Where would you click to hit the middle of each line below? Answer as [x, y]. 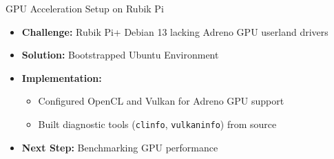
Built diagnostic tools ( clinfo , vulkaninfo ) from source [157, 124]
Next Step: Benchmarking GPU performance [120, 147]
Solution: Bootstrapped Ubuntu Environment [120, 55]
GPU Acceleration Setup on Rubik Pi [85, 8]
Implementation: [62, 77]
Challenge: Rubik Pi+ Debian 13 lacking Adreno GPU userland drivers [175, 31]
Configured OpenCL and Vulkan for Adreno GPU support [161, 101]
